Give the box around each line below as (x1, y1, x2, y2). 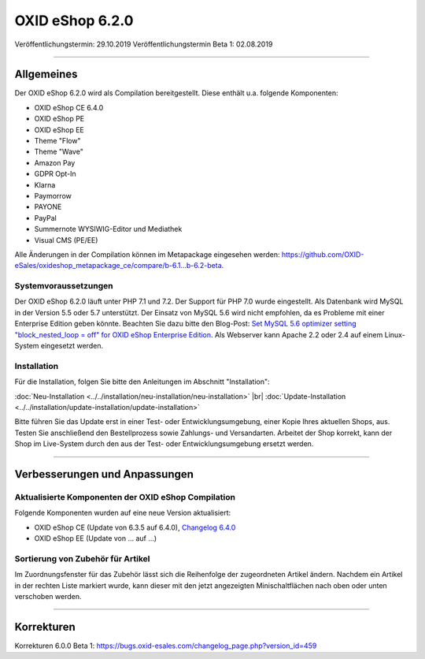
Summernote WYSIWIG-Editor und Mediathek (34, 225, 183, 234)
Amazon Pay (34, 158, 76, 167)
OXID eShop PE (34, 114, 85, 124)
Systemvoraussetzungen (14, 281, 113, 292)
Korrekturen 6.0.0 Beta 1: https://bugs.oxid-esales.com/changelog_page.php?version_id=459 (14, 641, 317, 650)
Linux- (384, 329, 405, 339)
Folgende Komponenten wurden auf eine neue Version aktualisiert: (14, 508, 231, 518)
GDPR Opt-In (34, 169, 76, 179)
